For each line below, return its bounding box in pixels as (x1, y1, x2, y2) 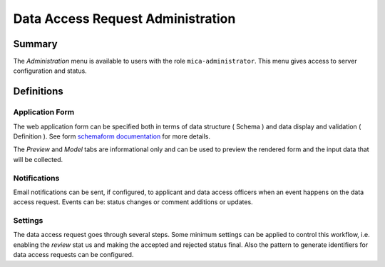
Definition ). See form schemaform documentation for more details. (13, 132, 210, 141)
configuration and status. (13, 66, 87, 75)
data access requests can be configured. (13, 251, 134, 259)
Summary (13, 38, 58, 50)
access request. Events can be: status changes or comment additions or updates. (13, 198, 253, 206)
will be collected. (13, 155, 63, 163)
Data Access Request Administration (13, 11, 236, 26)
